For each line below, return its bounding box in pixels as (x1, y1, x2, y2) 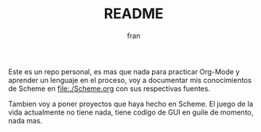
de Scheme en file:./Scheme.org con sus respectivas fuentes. (8, 84, 211, 93)
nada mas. (8, 115, 43, 125)
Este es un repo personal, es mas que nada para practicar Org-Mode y (8, 66, 240, 76)
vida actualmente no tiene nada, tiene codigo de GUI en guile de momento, (8, 107, 254, 117)
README (103, 5, 164, 23)
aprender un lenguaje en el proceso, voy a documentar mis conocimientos (8, 75, 252, 85)
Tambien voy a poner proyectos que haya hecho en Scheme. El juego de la (8, 99, 254, 108)
